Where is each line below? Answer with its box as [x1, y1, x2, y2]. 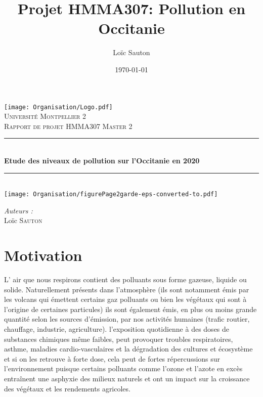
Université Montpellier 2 [4, 111, 86, 121]
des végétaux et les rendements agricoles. [4, 383, 130, 393]
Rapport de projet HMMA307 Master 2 [4, 120, 133, 131]
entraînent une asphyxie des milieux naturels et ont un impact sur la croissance [4, 373, 250, 384]
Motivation [4, 245, 82, 266]
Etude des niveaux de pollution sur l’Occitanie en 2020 [4, 155, 200, 165]
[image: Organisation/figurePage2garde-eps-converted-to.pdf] [4, 191, 218, 198]
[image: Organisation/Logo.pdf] [4, 103, 113, 111]
